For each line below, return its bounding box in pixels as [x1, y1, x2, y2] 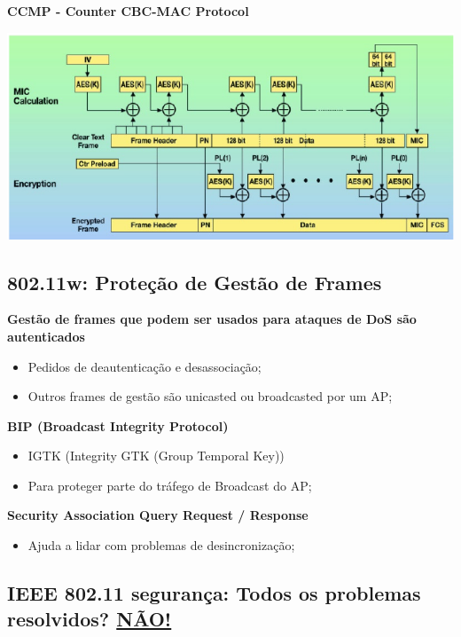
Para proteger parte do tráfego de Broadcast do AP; [27, 476, 312, 494]
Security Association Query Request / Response [7, 506, 309, 524]
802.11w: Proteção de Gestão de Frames [7, 268, 382, 295]
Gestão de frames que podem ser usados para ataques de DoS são [7, 310, 417, 328]
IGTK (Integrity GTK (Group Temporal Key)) [27, 446, 285, 465]
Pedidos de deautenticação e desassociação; [27, 357, 262, 375]
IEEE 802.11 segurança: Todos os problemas [7, 579, 421, 607]
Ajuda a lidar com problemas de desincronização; [27, 536, 295, 554]
